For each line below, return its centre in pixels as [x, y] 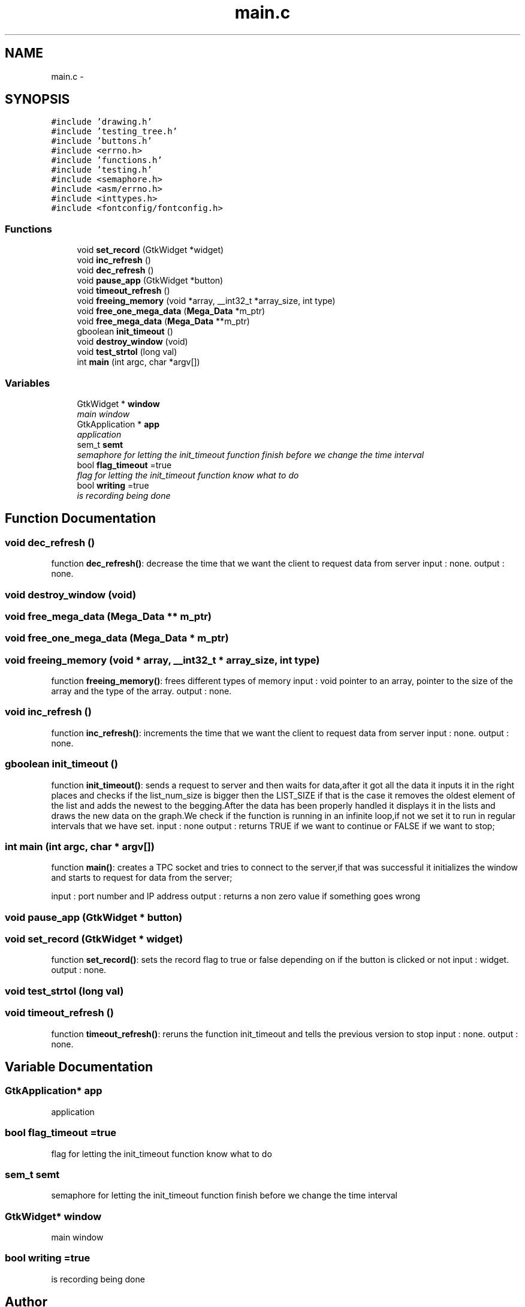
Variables [28, 383]
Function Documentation [80, 519]
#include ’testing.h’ [102, 170]
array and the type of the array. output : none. [141, 691]
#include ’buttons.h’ [102, 141]
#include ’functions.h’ [107, 160]
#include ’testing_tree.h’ [114, 132]
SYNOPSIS [37, 100]
